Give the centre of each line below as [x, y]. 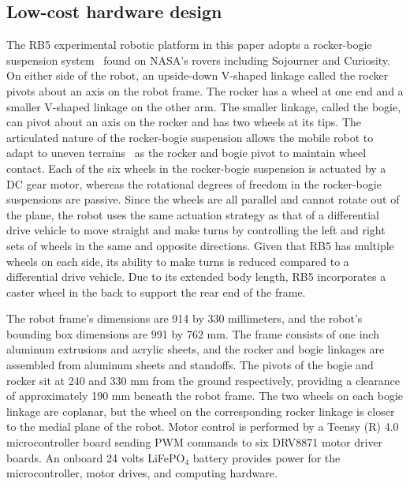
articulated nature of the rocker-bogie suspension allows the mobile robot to [190, 137]
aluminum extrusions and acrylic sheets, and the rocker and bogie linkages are [196, 349]
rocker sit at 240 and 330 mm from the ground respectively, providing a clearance [203, 380]
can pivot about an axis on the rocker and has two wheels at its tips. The [184, 122]
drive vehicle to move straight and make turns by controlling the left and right [196, 230]
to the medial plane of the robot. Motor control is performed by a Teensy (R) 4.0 [203, 426]
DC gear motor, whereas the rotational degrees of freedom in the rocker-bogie [194, 183]
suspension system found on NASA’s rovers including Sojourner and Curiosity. [198, 60]
